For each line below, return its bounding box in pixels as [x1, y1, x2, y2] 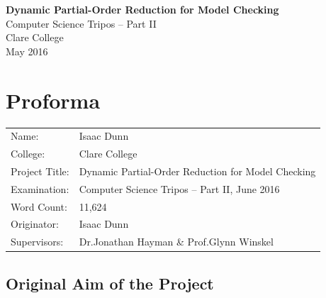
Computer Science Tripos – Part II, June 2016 [79, 181, 280, 196]
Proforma [6, 85, 101, 114]
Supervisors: [11, 234, 64, 249]
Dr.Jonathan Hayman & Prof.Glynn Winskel [79, 234, 274, 249]
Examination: [11, 181, 69, 196]
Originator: [11, 216, 59, 231]
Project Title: [11, 163, 69, 178]
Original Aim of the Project [6, 272, 214, 294]
